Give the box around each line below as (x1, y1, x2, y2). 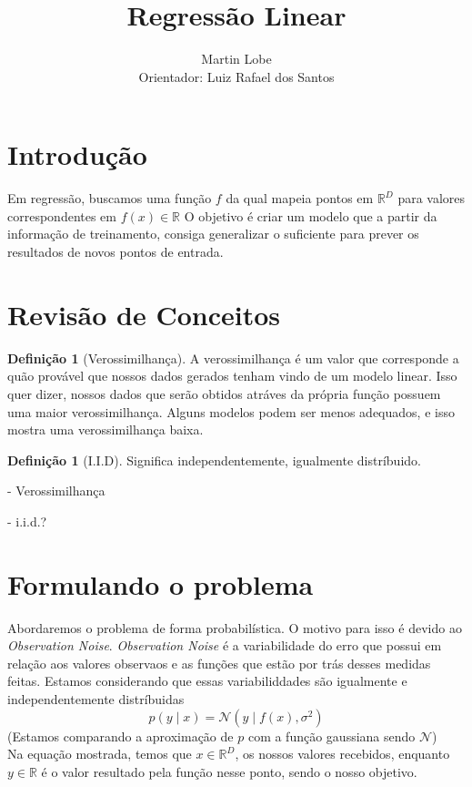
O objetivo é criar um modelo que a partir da (184, 206, 437, 225)
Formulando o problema (7, 565, 314, 602)
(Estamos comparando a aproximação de (7, 726, 234, 745)
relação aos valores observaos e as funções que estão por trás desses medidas (7, 653, 431, 672)
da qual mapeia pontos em (226, 189, 374, 208)
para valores (397, 189, 466, 208)
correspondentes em (7, 206, 116, 225)
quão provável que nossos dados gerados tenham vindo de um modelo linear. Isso (7, 366, 457, 385)
